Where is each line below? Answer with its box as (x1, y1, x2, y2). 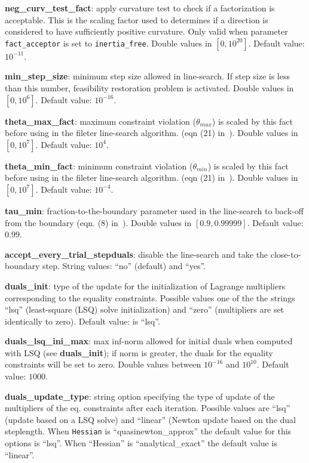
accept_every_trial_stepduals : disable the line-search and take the (5, 248, 268, 260)
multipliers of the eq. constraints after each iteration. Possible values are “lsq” (5, 402, 290, 414)
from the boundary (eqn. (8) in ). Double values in (5, 216, 192, 229)
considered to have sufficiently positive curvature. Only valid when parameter (5, 25, 288, 38)
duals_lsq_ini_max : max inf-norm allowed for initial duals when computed (5, 335, 293, 347)
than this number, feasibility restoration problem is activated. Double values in (5, 81, 294, 94)
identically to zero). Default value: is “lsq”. (5, 314, 160, 327)
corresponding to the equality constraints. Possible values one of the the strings (5, 291, 295, 304)
